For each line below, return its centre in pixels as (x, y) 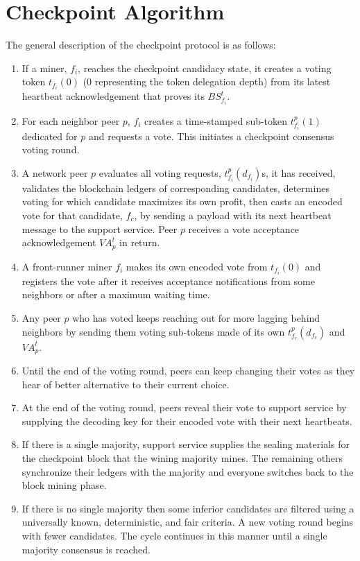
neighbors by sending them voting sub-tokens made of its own (153, 331)
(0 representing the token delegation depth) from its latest (207, 81)
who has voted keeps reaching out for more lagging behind (196, 317)
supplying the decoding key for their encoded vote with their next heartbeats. (187, 421)
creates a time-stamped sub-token (216, 120)
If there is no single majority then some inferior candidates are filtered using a (188, 508)
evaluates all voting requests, (160, 172)
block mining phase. (64, 485)
